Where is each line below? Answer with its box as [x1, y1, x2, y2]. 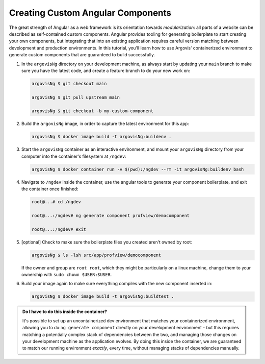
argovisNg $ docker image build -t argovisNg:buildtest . [31, 294, 174, 299]
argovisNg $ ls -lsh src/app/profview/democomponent [31, 252, 161, 258]
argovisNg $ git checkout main [31, 81, 107, 86]
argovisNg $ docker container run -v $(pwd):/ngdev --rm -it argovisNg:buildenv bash [31, 167, 244, 172]
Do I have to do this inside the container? [22, 309, 107, 315]
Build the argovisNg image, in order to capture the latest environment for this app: [21, 121, 189, 127]
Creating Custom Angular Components [9, 7, 172, 18]
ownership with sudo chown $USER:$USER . [21, 272, 112, 278]
